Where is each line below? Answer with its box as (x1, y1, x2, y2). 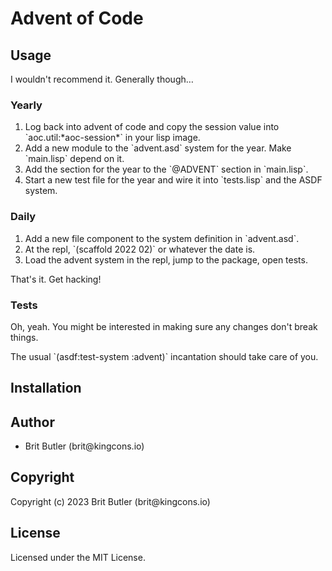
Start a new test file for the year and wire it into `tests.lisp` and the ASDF (24, 174, 323, 186)
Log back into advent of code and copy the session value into (24, 121, 280, 133)
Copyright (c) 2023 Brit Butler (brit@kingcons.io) (10, 495, 211, 507)
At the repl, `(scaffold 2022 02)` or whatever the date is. (24, 243, 256, 255)
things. (10, 331, 39, 343)
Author (10, 413, 55, 431)
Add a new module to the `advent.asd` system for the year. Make (24, 142, 292, 154)
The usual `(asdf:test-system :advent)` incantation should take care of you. (10, 350, 319, 362)
